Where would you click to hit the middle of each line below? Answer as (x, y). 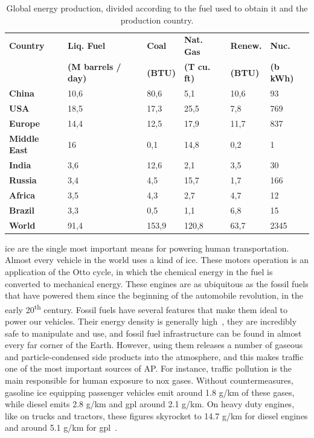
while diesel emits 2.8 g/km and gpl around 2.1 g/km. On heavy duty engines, (150, 404)
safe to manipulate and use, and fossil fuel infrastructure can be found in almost (153, 333)
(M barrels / (95, 66)
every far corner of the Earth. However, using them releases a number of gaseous (154, 345)
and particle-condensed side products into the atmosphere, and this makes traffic (154, 356)
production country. (157, 20)
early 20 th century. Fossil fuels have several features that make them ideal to (146, 308)
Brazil (22, 210)
